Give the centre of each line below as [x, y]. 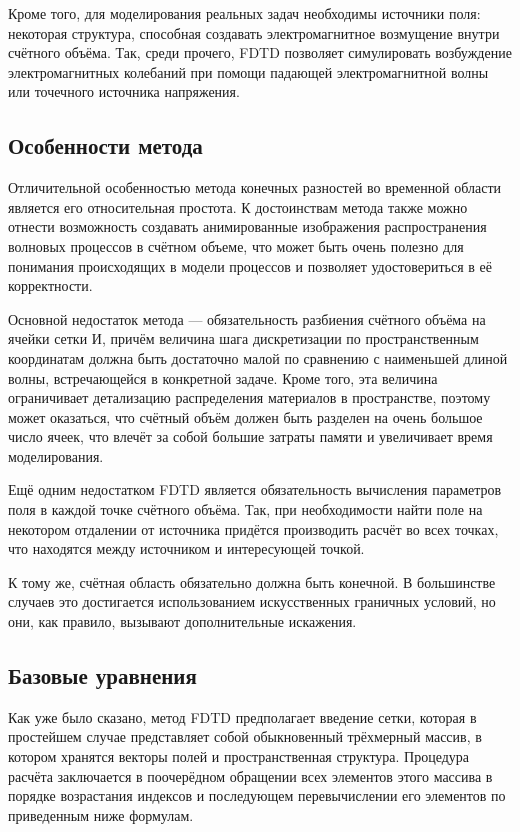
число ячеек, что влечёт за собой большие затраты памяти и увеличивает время [250, 436]
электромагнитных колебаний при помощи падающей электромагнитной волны [248, 71]
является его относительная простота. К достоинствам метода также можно [238, 206]
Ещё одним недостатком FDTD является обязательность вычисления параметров [255, 489]
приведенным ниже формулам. [101, 814]
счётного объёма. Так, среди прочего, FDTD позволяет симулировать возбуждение [260, 52]
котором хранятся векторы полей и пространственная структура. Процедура [239, 756]
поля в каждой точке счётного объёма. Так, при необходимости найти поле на [245, 509]
